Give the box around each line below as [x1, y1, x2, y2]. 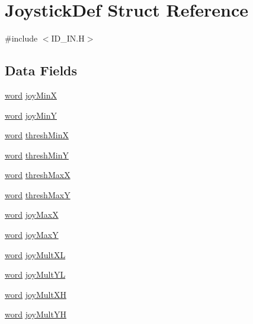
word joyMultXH [5, 288, 66, 300]
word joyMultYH [5, 308, 66, 320]
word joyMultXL [5, 248, 66, 261]
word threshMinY [5, 148, 69, 161]
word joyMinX [5, 88, 57, 101]
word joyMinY [5, 109, 57, 121]
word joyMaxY [5, 228, 59, 241]
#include [5, 32, 38, 45]
